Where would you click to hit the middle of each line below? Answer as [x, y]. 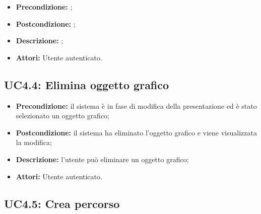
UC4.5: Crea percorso [62, 203]
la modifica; [34, 142]
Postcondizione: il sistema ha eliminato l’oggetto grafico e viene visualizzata [136, 132]
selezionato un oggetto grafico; [63, 116]
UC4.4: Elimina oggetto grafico [87, 84]
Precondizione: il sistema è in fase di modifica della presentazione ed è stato [136, 105]
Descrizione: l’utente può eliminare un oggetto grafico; [102, 159]
